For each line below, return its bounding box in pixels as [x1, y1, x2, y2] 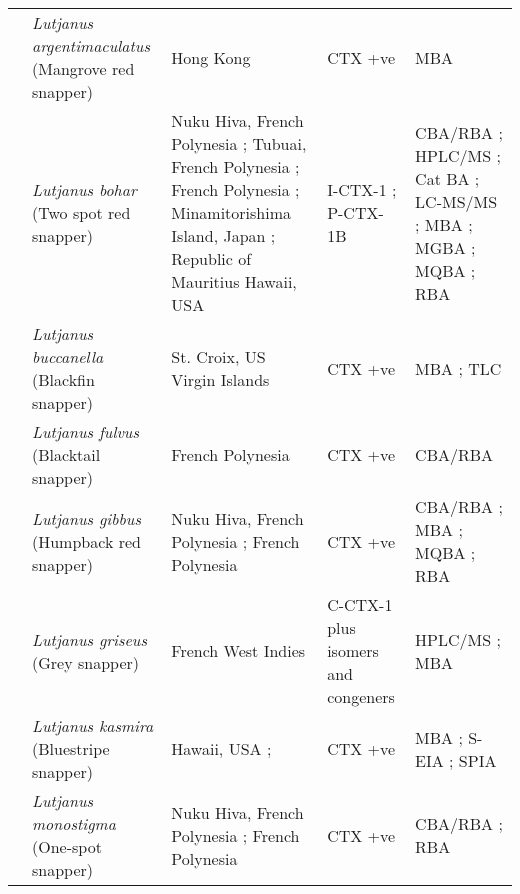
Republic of [171, 247, 252, 270]
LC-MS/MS [415, 189, 498, 213]
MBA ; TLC [415, 356, 502, 380]
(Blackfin [32, 368, 95, 391]
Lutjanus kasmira [32, 714, 154, 737]
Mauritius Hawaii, [171, 270, 297, 293]
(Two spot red [32, 201, 131, 224]
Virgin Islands [171, 368, 270, 391]
